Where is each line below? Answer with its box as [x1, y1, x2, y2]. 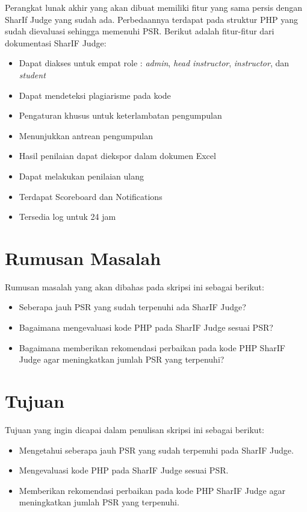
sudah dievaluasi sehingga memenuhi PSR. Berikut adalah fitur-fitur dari [5, 25, 274, 37]
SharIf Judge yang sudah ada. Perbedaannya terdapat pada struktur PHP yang [5, 13, 298, 25]
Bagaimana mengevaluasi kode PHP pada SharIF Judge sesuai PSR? [19, 321, 273, 334]
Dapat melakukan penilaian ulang [19, 169, 144, 182]
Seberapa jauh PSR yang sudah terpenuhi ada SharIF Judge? [19, 301, 246, 313]
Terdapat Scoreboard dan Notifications [19, 190, 163, 202]
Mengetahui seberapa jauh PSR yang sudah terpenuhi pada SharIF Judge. [19, 443, 294, 456]
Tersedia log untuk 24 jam [19, 210, 116, 223]
